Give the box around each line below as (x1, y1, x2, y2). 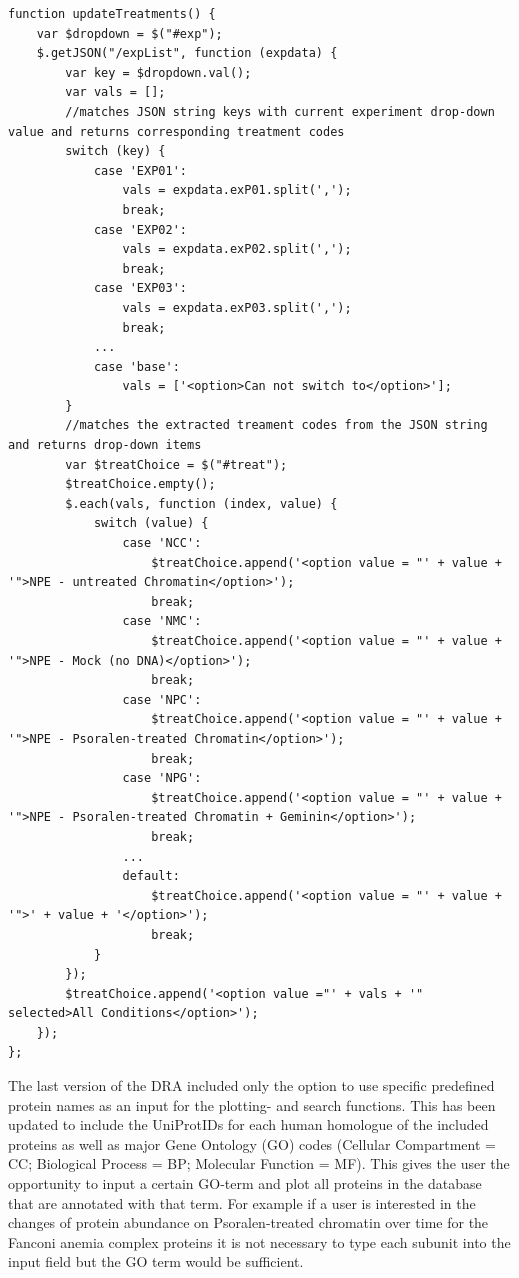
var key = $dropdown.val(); (65, 65, 252, 80)
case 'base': (93, 359, 180, 374)
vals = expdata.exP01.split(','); (122, 183, 352, 198)
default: (122, 869, 180, 884)
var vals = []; (65, 85, 166, 100)
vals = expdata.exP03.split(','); (122, 300, 352, 315)
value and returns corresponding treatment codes (8, 124, 345, 139)
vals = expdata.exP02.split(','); (122, 242, 352, 257)
